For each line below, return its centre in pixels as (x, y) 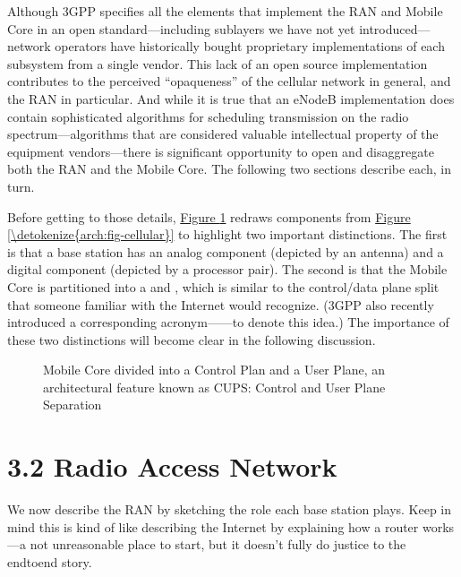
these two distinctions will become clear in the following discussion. (192, 339)
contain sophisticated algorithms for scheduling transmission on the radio (208, 116)
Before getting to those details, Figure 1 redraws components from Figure (209, 216)
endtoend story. (50, 561)
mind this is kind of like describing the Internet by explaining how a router (213, 526)
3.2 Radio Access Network (172, 466)
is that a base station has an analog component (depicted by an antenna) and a (226, 251)
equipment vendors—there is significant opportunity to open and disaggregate (221, 151)
